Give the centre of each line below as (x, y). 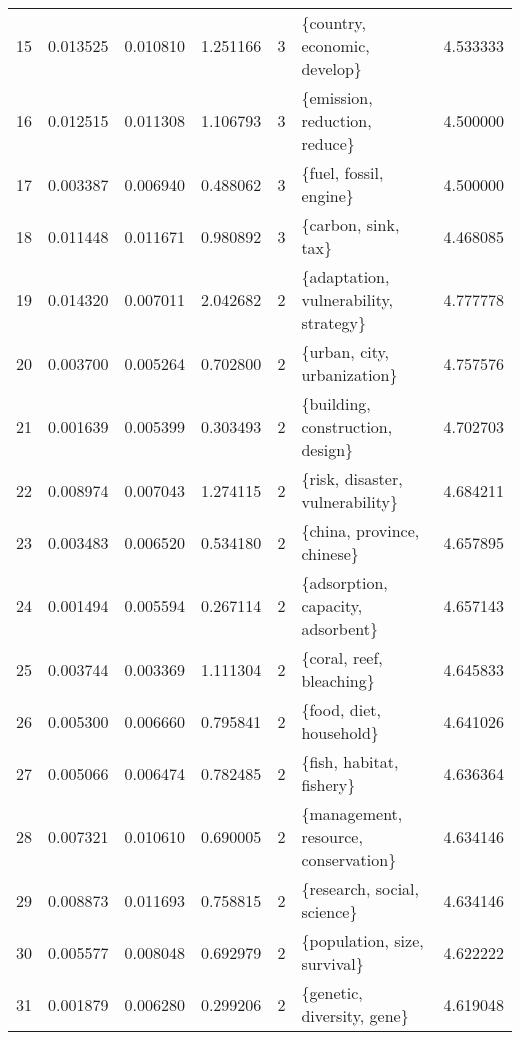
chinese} (330, 553)
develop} (331, 68)
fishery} (328, 784)
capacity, (332, 605)
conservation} (349, 859)
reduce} (328, 143)
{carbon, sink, (350, 224)
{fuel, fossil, (342, 172)
